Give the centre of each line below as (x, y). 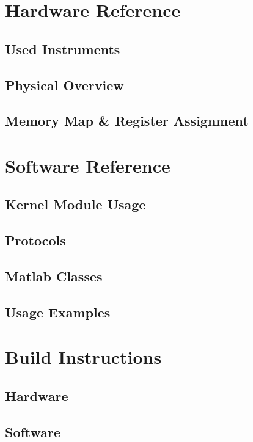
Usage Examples (58, 312)
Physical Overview (64, 85)
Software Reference (88, 165)
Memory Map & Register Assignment (127, 121)
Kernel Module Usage (75, 204)
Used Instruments (63, 49)
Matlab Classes (54, 276)
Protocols (35, 240)
